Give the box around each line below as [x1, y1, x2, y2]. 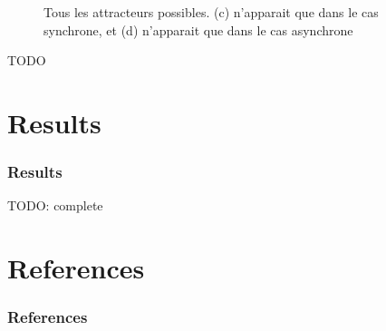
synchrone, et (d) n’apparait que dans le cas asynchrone [43, 20, 353, 39]
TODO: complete [7, 196, 103, 215]
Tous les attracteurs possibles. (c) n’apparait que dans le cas [43, 3, 379, 21]
